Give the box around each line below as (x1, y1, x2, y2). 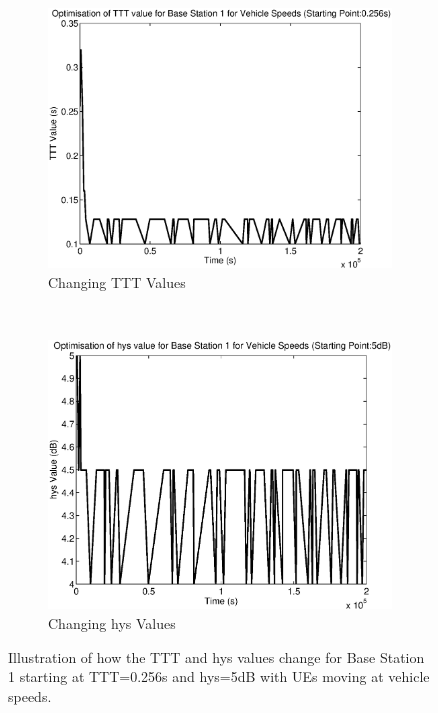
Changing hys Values (48, 613, 176, 634)
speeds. (8, 685, 52, 706)
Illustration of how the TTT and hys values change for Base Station (8, 646, 425, 667)
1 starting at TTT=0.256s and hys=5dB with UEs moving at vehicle (8, 666, 430, 687)
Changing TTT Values (48, 271, 186, 292)
